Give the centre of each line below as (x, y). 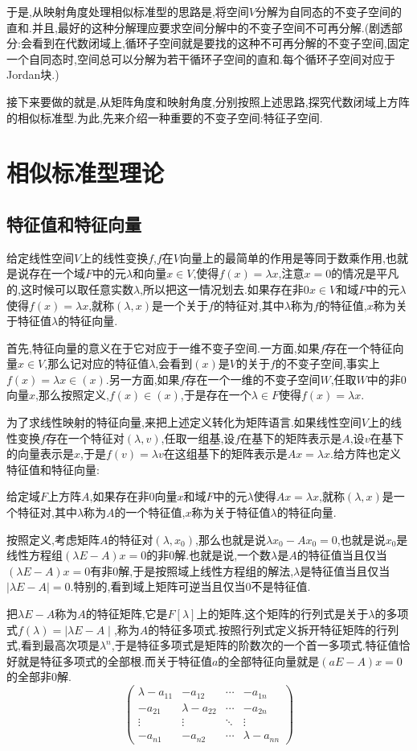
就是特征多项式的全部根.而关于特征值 (114, 660)
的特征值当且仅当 (342, 555)
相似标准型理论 (86, 173)
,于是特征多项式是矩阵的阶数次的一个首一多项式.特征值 (255, 645)
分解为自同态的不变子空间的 (328, 11)
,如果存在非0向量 (133, 496)
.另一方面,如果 (143, 379)
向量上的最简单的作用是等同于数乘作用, (283, 257)
